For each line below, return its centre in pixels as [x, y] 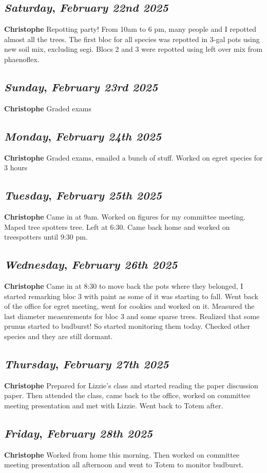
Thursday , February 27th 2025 [87, 363]
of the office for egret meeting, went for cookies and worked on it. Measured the [129, 306]
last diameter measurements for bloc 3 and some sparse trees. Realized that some [132, 316]
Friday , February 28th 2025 [79, 433]
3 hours [16, 167]
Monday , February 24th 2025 [83, 136]
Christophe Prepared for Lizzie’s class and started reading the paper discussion [131, 385]
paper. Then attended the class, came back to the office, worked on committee [127, 395]
